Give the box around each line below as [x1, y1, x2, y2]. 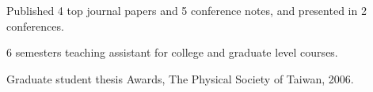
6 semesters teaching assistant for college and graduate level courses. [6, 44, 338, 61]
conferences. [6, 17, 64, 34]
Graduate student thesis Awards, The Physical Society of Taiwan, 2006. [6, 70, 354, 86]
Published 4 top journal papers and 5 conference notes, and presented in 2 [6, 2, 367, 18]
